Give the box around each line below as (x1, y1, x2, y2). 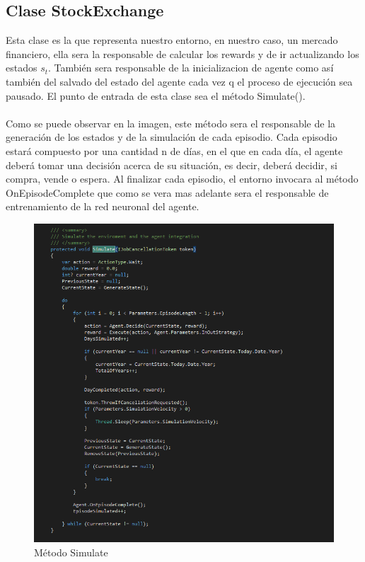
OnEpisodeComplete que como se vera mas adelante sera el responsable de (6, 185, 329, 200)
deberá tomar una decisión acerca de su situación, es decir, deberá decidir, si (6, 157, 337, 172)
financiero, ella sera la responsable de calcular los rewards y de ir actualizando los (6, 46, 359, 61)
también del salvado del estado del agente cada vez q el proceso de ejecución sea (6, 74, 353, 88)
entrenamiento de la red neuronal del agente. (6, 199, 199, 214)
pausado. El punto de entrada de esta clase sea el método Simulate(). (6, 88, 306, 103)
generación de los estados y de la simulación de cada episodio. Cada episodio (6, 130, 337, 144)
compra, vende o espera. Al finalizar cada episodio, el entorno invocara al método (6, 171, 359, 186)
